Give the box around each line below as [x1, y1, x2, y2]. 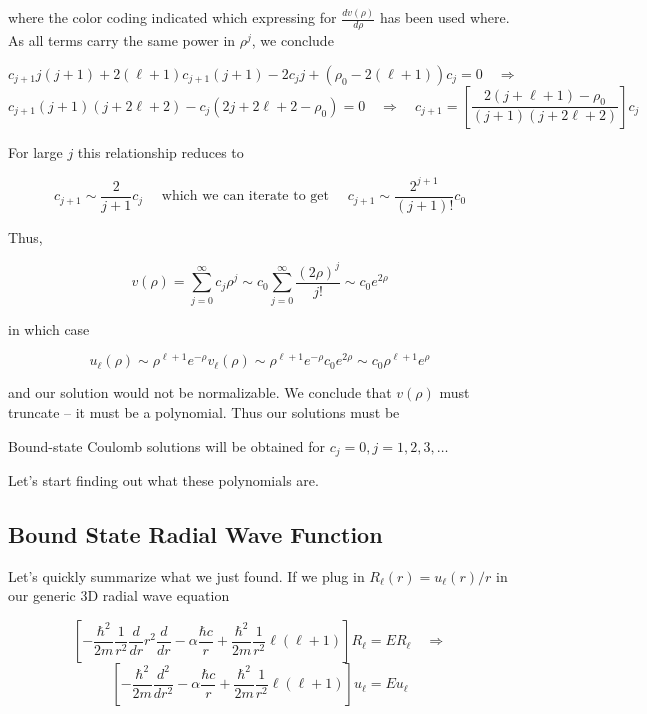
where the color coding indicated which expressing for [8, 7, 337, 28]
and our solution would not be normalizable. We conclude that [8, 382, 392, 403]
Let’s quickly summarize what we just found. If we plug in [8, 565, 365, 586]
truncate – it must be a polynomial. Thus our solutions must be [8, 402, 400, 423]
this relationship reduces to [77, 141, 244, 162]
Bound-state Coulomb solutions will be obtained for [8, 435, 326, 456]
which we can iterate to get [161, 189, 329, 204]
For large [8, 141, 63, 162]
